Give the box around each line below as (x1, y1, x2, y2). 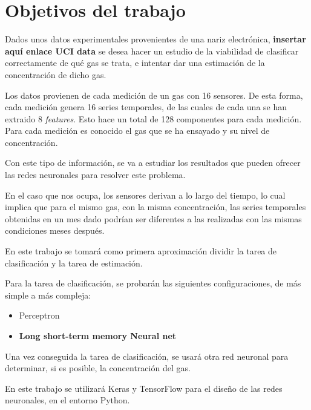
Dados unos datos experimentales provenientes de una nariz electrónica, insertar (5, 33, 306, 45)
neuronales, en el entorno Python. (5, 394, 130, 406)
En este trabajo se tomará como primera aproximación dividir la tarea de (5, 245, 277, 257)
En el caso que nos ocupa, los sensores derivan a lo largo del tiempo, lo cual (5, 188, 286, 201)
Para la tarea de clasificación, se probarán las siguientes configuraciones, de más (5, 277, 301, 289)
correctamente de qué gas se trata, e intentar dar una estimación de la (5, 56, 265, 69)
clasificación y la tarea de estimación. (5, 256, 143, 269)
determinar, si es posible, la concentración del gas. (5, 362, 191, 374)
